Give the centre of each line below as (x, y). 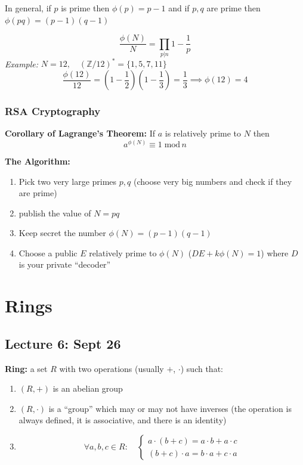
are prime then (234, 8)
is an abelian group (88, 388)
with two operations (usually (112, 368)
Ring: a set (26, 368)
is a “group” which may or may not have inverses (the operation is (170, 408)
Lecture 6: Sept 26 (63, 343)
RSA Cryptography (53, 111)
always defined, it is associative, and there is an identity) (123, 420)
